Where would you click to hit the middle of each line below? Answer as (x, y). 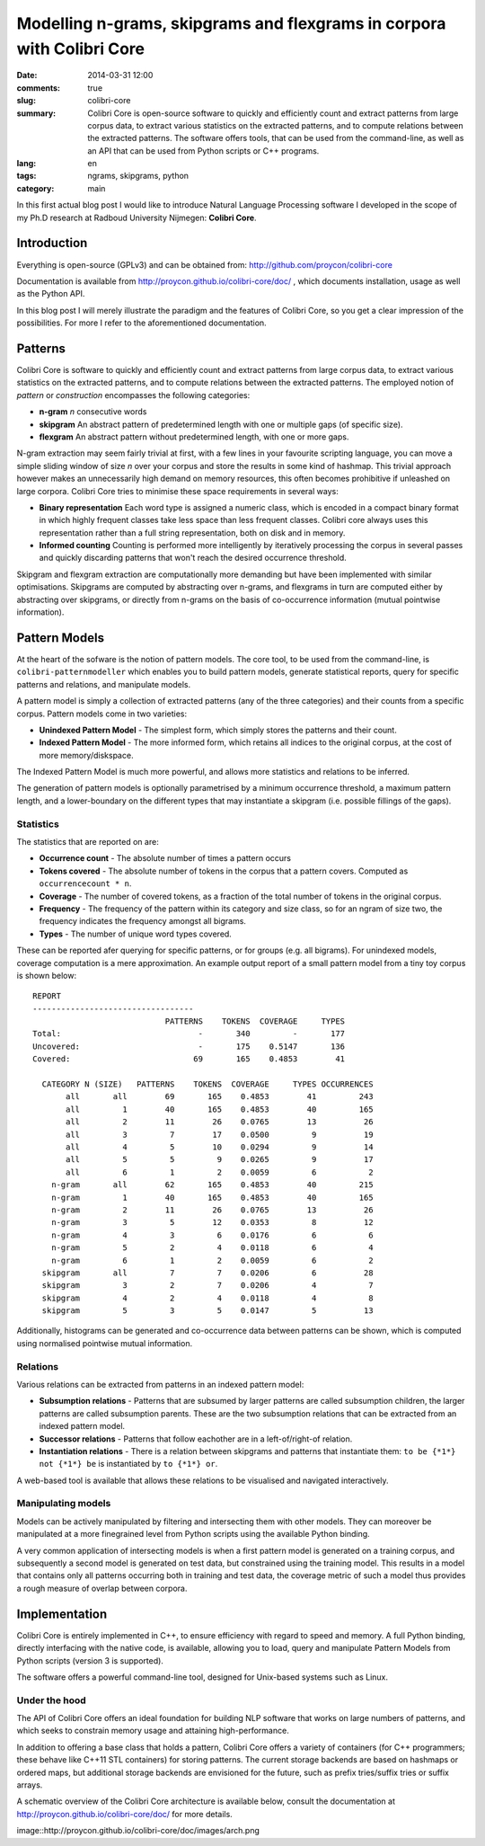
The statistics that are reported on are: (88, 842)
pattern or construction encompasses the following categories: (133, 395)
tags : (26, 176)
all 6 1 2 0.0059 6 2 (220, 1172)
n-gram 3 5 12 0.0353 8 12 (212, 1223)
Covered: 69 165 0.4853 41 (189, 1059)
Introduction (52, 243)
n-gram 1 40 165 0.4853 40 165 (212, 1197)
